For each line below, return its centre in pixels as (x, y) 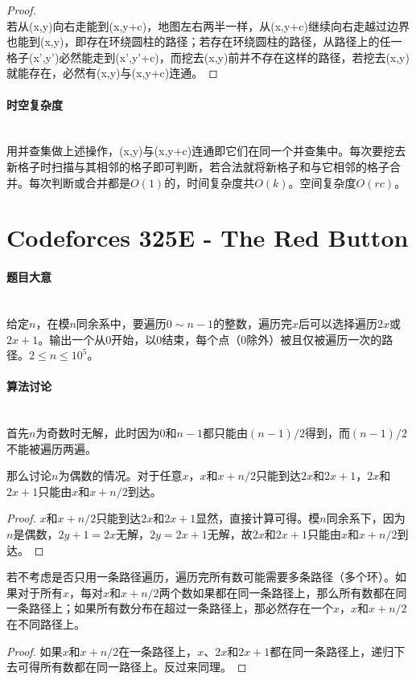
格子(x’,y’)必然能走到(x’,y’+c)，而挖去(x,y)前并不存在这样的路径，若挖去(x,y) (208, 57)
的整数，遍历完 (252, 323)
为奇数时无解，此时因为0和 (106, 433)
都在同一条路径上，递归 (332, 651)
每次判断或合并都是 (79, 182)
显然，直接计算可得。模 (258, 518)
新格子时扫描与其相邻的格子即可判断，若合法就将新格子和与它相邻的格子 (198, 166)
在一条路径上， (158, 651)
